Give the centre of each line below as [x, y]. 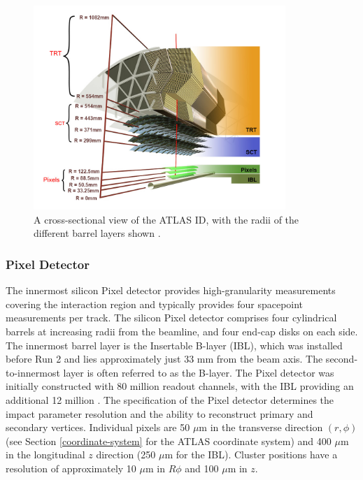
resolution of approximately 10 [71, 468]
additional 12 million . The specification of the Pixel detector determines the [170, 399]
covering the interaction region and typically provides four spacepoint [155, 304]
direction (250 [126, 454]
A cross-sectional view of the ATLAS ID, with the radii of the [166, 219]
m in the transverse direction [261, 427]
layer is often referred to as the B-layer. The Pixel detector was [199, 372]
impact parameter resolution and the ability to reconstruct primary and [159, 413]
